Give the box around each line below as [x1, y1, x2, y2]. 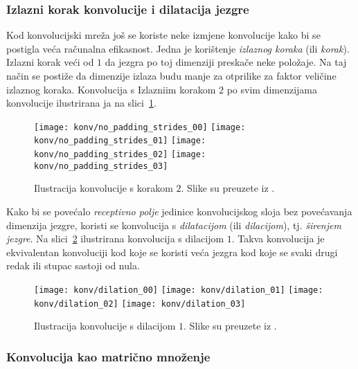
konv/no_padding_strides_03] [34, 161, 168, 171]
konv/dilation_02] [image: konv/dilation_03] [34, 298, 246, 309]
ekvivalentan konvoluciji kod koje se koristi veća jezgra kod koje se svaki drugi [6, 244, 338, 259]
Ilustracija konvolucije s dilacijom [34, 318, 176, 333]
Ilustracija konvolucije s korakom [34, 181, 173, 195]
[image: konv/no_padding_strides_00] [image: [34, 122, 246, 132]
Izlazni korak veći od [6, 55, 94, 69]
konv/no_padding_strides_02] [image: [34, 150, 206, 160]
